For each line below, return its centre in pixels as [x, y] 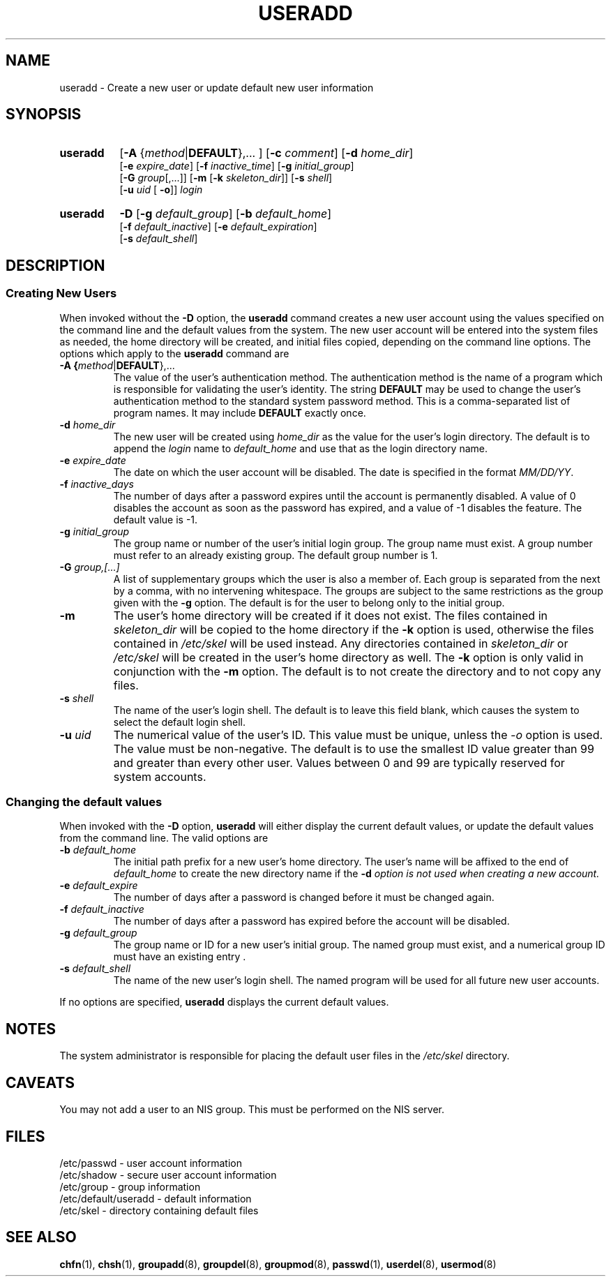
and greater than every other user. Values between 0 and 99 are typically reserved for [339, 762]
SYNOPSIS [44, 114]
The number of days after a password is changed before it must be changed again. [304, 897]
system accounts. [160, 776]
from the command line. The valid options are [164, 838]
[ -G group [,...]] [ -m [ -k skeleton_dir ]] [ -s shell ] [226, 178]
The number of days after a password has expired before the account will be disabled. [311, 921]
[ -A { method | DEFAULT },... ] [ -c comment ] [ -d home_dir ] [266, 153]
